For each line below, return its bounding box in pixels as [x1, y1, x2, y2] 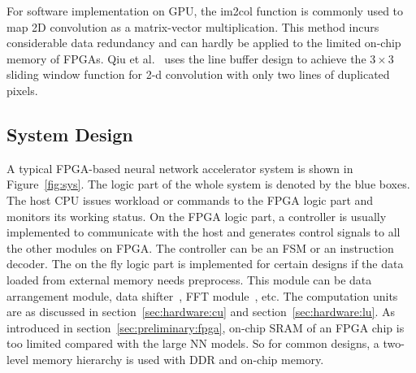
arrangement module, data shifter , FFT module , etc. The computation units [6, 287, 398, 304]
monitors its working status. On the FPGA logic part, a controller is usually [6, 207, 387, 224]
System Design [6, 121, 133, 146]
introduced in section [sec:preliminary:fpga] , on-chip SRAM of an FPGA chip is [6, 319, 405, 336]
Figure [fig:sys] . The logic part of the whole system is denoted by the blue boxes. [6, 176, 410, 193]
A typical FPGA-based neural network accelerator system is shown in [6, 159, 353, 176]
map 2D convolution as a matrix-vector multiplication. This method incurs [6, 18, 379, 35]
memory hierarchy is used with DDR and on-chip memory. [32, 350, 324, 367]
